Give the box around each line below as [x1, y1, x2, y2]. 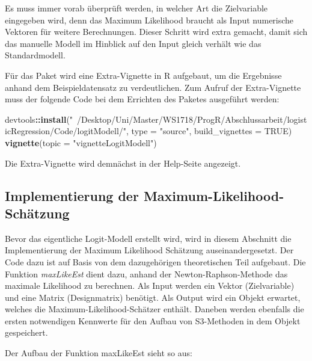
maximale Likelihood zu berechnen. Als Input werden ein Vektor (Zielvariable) [5, 279, 295, 292]
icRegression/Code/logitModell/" [5, 125, 127, 137]
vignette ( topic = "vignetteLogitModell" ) [5, 136, 157, 149]
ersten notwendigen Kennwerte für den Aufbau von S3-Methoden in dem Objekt [5, 314, 301, 327]
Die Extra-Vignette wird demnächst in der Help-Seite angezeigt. [5, 156, 241, 169]
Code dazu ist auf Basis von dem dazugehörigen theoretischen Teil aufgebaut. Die [5, 255, 306, 268]
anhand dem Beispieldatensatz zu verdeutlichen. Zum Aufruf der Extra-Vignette [5, 81, 301, 93]
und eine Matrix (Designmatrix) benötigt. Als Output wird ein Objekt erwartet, [5, 291, 301, 303]
